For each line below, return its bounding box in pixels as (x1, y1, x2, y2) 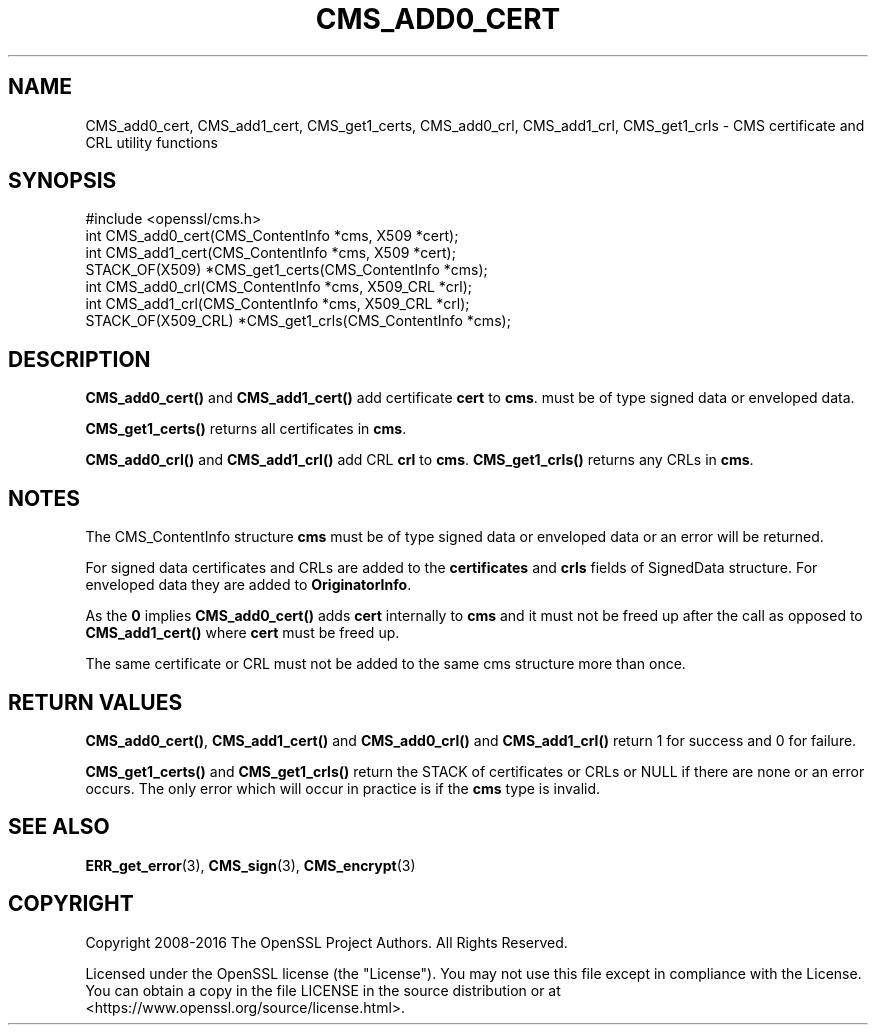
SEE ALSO (8, 814, 110, 840)
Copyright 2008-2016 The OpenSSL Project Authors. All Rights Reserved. (85, 933, 568, 951)
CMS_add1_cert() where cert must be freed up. (85, 624, 400, 642)
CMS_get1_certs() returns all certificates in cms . (85, 420, 407, 438)
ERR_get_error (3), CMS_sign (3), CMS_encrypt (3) (85, 856, 416, 874)
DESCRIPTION (8, 346, 151, 372)
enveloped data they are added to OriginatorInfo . (85, 576, 412, 594)
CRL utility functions (85, 133, 218, 151)
